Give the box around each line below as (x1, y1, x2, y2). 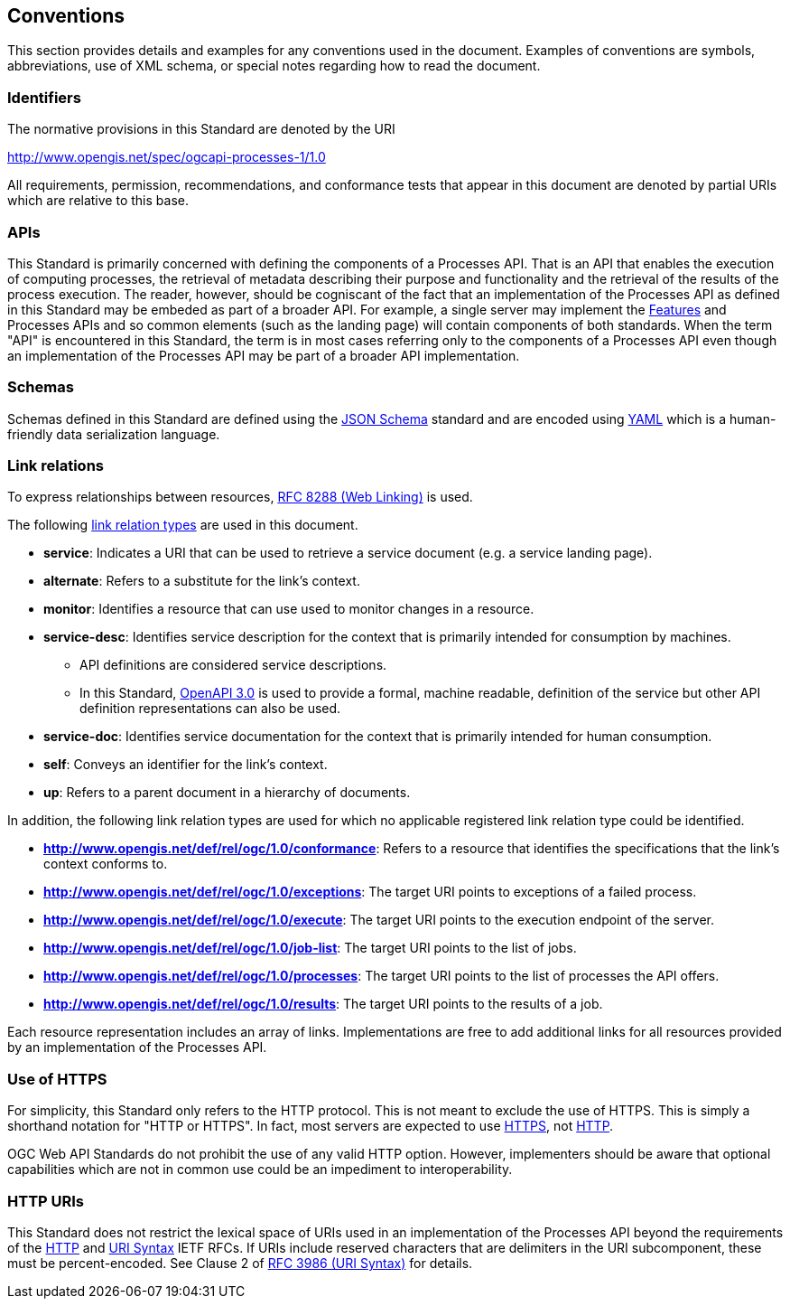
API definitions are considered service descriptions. (79, 657, 387, 673)
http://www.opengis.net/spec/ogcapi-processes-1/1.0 (7, 149, 326, 165)
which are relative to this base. (7, 193, 189, 209)
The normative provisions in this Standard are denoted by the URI (7, 121, 395, 137)
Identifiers (7, 88, 81, 107)
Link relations (7, 456, 104, 475)
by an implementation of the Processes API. (7, 1039, 267, 1056)
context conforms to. (43, 856, 168, 872)
